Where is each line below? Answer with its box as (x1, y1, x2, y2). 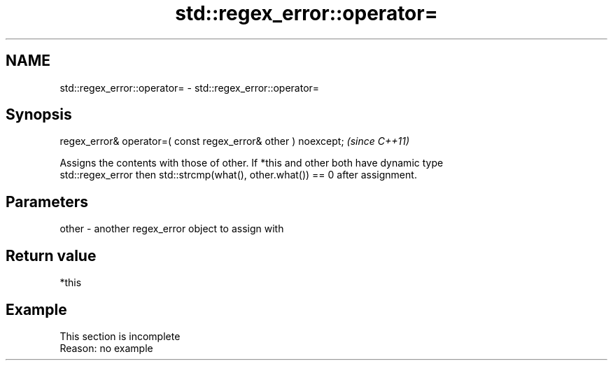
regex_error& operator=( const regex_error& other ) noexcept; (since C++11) (59, 135, 409, 148)
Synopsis (6, 106, 72, 124)
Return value (6, 246, 97, 265)
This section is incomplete (59, 330, 181, 342)
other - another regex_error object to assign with (59, 223, 284, 235)
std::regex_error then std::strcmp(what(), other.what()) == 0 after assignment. (59, 169, 417, 181)
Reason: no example (59, 342, 153, 354)
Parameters (6, 192, 88, 211)
